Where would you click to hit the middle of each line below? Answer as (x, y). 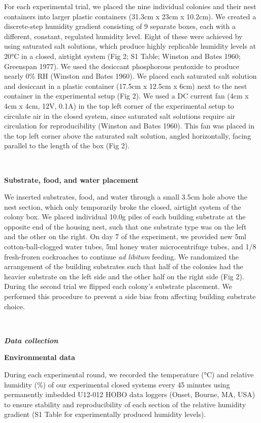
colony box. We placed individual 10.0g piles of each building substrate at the (125, 217)
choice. (14, 306)
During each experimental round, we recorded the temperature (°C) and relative (129, 374)
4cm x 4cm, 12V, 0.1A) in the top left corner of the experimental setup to (119, 105)
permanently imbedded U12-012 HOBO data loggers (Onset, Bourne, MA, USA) (130, 394)
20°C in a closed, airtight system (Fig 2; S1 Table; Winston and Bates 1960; (122, 56)
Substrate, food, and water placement (72, 180)
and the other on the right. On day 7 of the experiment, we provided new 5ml (125, 236)
